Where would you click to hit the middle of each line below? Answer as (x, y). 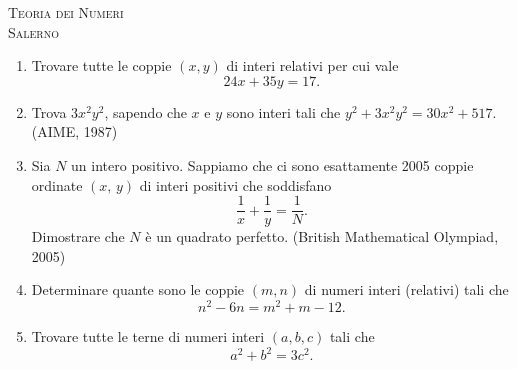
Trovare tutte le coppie (101, 65)
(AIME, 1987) (74, 131)
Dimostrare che (78, 236)
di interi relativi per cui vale (312, 65)
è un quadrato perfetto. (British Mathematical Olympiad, (322, 236)
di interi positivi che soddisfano (235, 184)
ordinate (57, 184)
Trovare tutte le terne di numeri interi (148, 336)
